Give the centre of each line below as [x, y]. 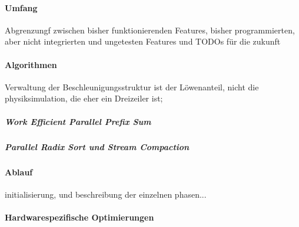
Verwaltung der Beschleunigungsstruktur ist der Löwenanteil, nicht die [132, 87]
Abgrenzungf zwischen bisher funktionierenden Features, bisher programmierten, [150, 30]
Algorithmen [31, 64]
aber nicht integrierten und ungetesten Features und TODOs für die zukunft [143, 41]
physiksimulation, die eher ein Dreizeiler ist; [84, 98]
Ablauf [19, 172]
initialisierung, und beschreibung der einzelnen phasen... [106, 194]
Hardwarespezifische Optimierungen [79, 217]
